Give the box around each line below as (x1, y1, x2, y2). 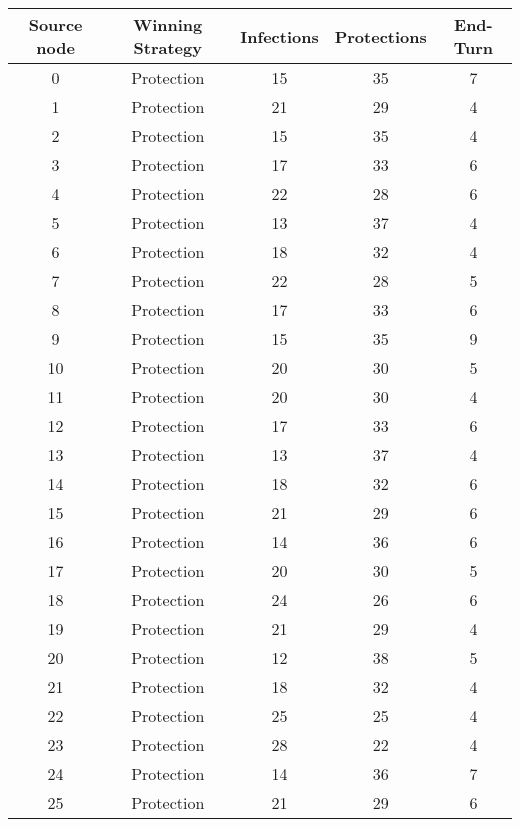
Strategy (133, 36, 202, 59)
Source (28, 13, 83, 36)
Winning (133, 13, 203, 36)
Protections (334, 24, 427, 48)
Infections (240, 24, 319, 48)
